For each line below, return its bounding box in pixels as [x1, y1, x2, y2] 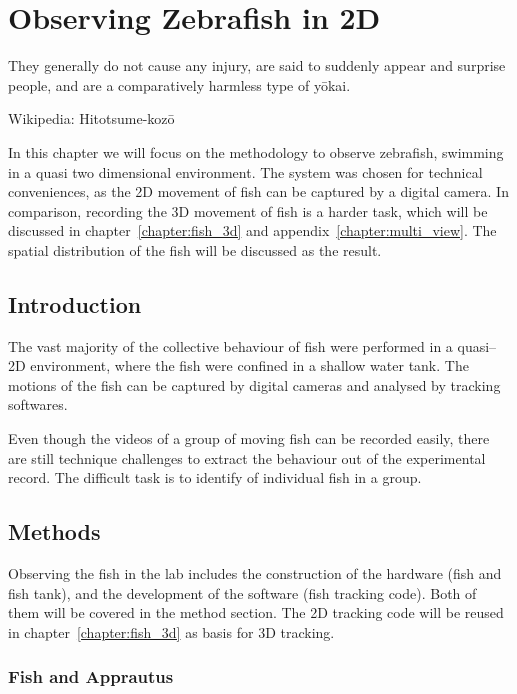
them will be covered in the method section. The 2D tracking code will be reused [8, 602, 504, 623]
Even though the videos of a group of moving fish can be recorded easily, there [8, 428, 490, 449]
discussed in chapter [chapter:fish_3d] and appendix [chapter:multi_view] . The [8, 220, 497, 241]
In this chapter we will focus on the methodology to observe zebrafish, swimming [8, 141, 504, 162]
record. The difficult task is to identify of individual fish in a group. [8, 467, 422, 488]
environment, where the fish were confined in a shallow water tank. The [30, 355, 469, 376]
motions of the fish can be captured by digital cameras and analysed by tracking [8, 374, 501, 395]
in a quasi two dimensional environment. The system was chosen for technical [8, 161, 483, 182]
